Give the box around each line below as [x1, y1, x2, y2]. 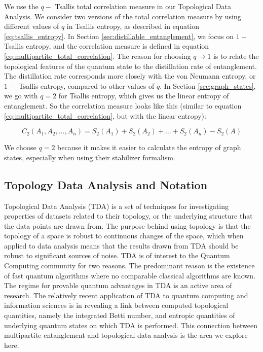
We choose [4, 142, 36, 153]
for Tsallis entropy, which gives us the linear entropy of [58, 90, 229, 101]
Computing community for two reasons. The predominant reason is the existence [4, 260, 255, 271]
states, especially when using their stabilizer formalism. [4, 152, 175, 162]
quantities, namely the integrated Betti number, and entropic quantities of [4, 310, 235, 321]
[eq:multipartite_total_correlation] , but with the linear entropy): [4, 110, 206, 121]
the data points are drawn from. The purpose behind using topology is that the [4, 220, 251, 231]
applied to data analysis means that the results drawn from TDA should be [4, 240, 239, 251]
